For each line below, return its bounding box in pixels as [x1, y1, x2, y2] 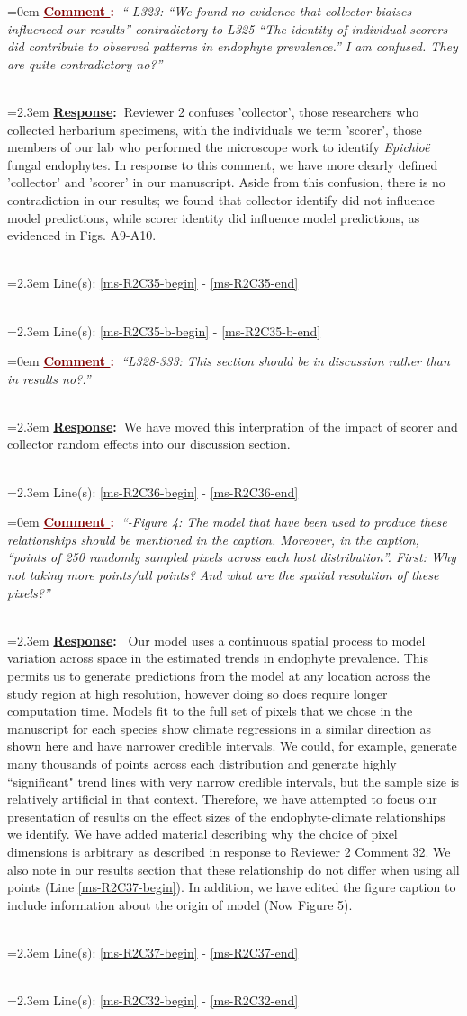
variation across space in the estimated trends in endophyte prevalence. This [7, 648, 429, 667]
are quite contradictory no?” [7, 54, 163, 73]
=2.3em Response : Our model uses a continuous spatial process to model [7, 630, 426, 649]
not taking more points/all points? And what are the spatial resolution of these [7, 566, 439, 584]
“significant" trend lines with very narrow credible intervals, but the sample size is [7, 771, 460, 790]
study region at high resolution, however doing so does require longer [7, 683, 388, 702]
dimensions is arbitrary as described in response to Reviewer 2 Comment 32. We [7, 842, 451, 860]
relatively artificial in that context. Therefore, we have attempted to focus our [7, 789, 437, 808]
